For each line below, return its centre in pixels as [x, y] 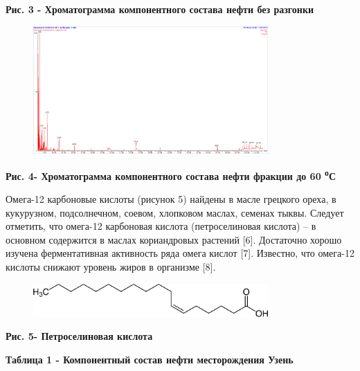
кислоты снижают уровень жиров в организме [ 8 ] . [111, 267]
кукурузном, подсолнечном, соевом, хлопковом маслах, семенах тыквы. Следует [175, 212]
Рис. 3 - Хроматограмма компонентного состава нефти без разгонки [160, 9]
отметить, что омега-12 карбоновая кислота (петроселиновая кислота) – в [161, 226]
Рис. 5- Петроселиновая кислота [79, 336]
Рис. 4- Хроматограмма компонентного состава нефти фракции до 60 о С [171, 174]
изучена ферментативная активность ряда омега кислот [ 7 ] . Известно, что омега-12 [180, 253]
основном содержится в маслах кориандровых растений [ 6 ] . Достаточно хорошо [174, 239]
